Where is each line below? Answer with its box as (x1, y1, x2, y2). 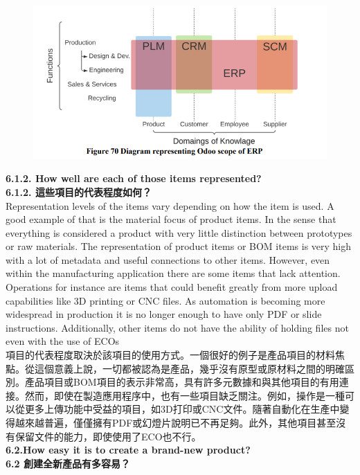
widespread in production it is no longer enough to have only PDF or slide (6, 307, 322, 321)
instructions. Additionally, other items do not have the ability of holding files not (6, 320, 349, 334)
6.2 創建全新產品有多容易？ (6, 456, 130, 470)
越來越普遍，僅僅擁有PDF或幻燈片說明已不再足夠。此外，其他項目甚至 (15, 415, 336, 430)
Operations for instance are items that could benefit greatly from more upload (6, 280, 338, 294)
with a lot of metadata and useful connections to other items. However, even (6, 252, 330, 267)
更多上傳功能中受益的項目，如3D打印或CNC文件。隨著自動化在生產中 (24, 402, 340, 416)
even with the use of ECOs (6, 334, 120, 348)
